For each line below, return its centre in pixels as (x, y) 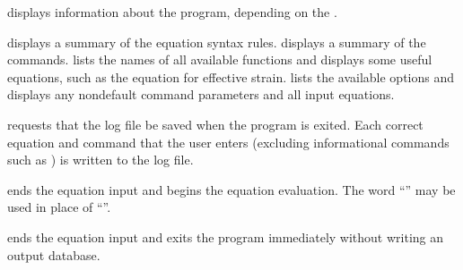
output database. (54, 254)
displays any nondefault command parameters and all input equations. (201, 94)
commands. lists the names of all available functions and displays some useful (220, 59)
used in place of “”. (59, 207)
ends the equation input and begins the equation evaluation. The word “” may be (231, 189)
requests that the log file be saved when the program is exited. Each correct (215, 124)
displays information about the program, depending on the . (172, 12)
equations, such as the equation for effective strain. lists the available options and (231, 76)
